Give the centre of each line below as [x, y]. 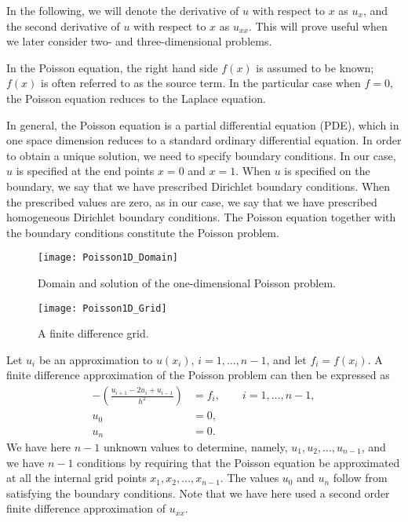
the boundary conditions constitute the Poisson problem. [143, 232]
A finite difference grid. [93, 333]
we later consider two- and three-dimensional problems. [139, 41]
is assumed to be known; [315, 67]
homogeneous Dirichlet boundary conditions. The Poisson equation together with [201, 217]
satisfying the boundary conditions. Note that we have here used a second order [198, 493]
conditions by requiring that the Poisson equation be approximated [239, 462]
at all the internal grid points [76, 478]
